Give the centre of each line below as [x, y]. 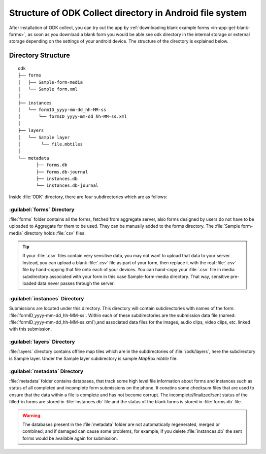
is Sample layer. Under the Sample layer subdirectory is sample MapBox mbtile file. [93, 358]
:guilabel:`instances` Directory [47, 298]
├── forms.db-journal [62, 172]
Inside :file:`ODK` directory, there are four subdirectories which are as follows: [88, 197]
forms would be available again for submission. [70, 438]
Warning [31, 415]
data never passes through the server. [76, 283]
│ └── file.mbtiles [50, 144]
